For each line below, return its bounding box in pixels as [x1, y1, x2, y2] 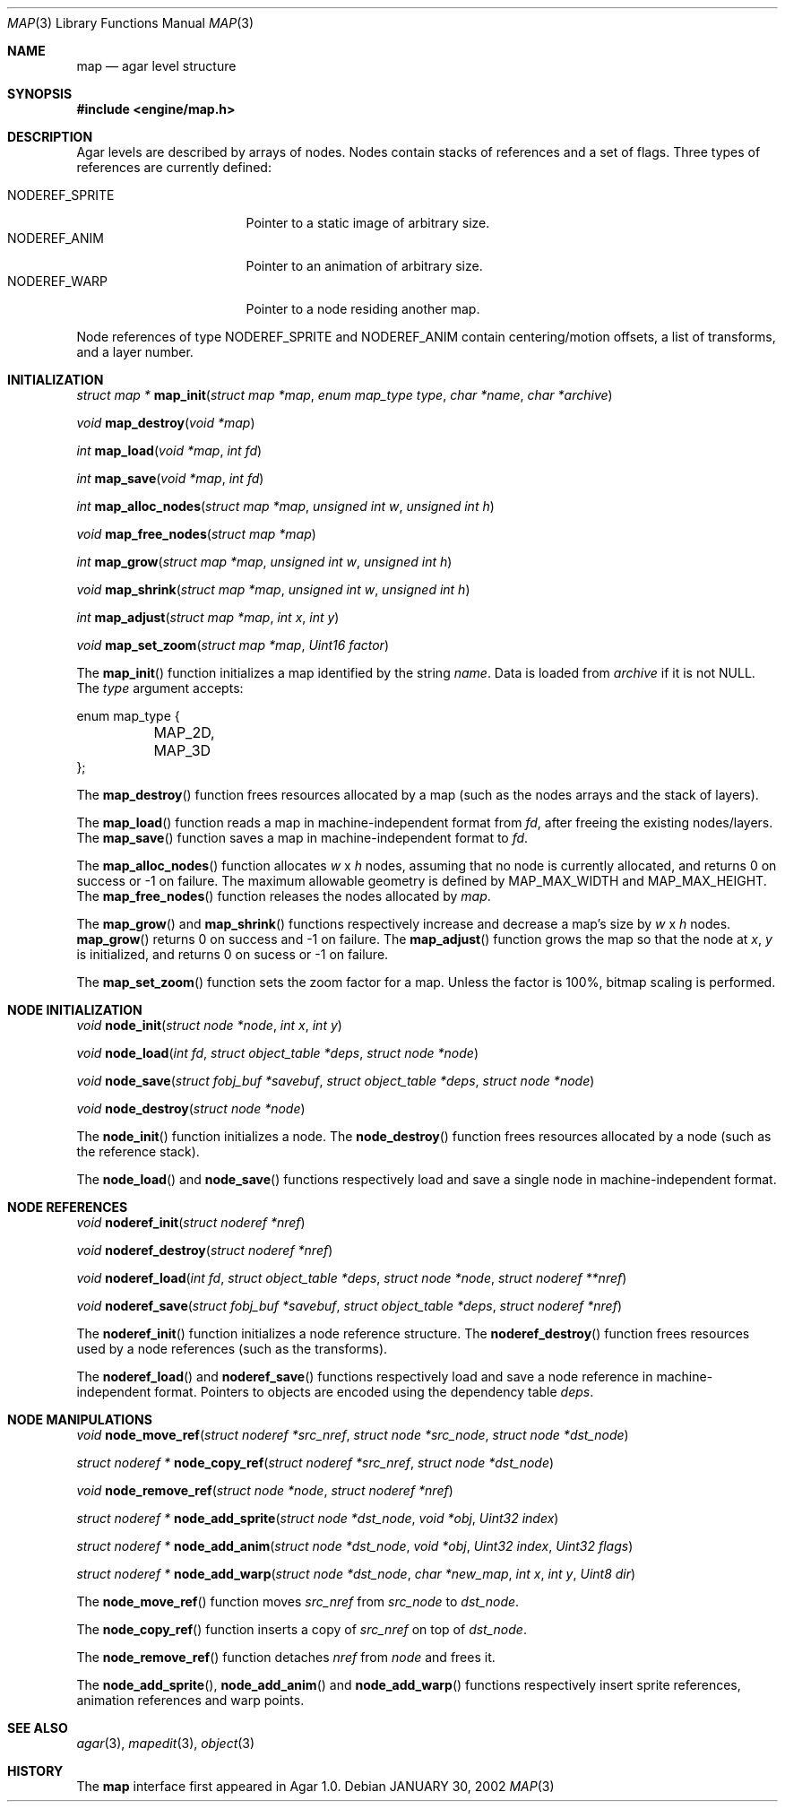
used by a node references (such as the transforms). [76, 1341, 388, 1356]
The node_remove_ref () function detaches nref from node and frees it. [76, 1649, 496, 1665]
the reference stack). [76, 1144, 200, 1159]
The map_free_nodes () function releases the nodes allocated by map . [76, 888, 491, 904]
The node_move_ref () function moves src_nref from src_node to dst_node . [76, 1594, 520, 1609]
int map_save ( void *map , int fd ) [76, 471, 264, 486]
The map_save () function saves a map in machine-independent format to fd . [76, 830, 529, 845]
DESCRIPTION [7, 129, 93, 144]
